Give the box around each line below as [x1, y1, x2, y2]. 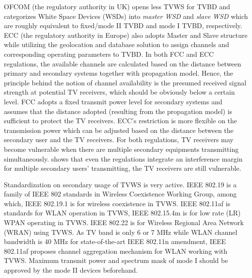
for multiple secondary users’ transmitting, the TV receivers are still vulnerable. [4, 163, 241, 173]
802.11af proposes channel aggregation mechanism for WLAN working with [4, 245, 228, 256]
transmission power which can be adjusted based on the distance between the [4, 125, 234, 135]
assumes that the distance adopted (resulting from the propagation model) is [4, 106, 233, 116]
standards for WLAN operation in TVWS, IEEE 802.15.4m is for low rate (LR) [4, 208, 241, 218]
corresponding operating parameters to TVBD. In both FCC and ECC [4, 49, 214, 59]
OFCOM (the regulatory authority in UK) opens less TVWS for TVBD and [4, 1, 230, 11]
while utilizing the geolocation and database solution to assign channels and [4, 39, 229, 49]
